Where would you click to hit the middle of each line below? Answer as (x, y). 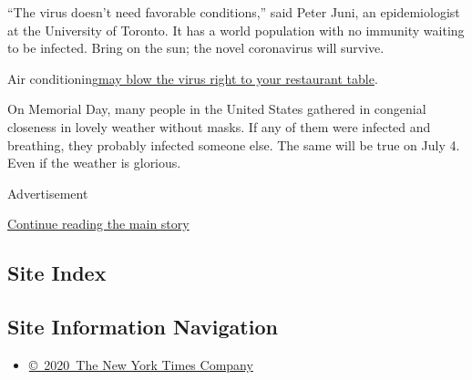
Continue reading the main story (98, 224)
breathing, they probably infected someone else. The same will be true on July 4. (234, 144)
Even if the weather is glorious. (94, 163)
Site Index (57, 273)
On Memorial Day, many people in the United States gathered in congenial (217, 109)
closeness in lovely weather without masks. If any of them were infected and (219, 126)
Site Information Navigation (143, 327)
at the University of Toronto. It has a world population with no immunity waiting (236, 30)
